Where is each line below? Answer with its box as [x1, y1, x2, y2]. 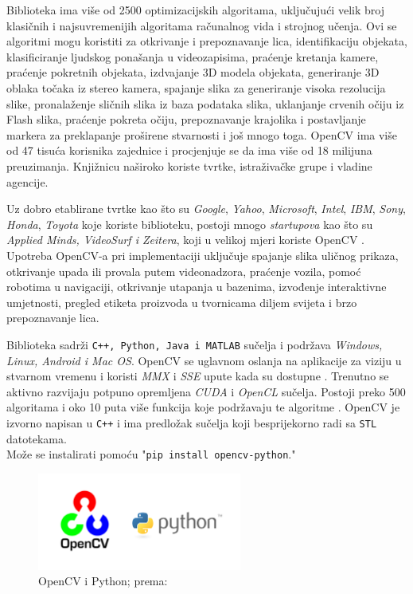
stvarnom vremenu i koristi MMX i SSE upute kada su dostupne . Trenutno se [6, 368, 389, 384]
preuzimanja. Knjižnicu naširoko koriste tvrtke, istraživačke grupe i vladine [6, 157, 372, 174]
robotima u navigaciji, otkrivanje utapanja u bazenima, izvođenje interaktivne [6, 278, 387, 295]
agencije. [6, 173, 49, 190]
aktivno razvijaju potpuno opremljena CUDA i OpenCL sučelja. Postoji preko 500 [6, 383, 406, 399]
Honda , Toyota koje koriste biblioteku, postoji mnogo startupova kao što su [6, 215, 373, 232]
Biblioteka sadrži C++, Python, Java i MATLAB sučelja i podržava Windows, [6, 336, 383, 352]
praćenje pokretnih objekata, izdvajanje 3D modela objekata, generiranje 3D [6, 64, 380, 81]
